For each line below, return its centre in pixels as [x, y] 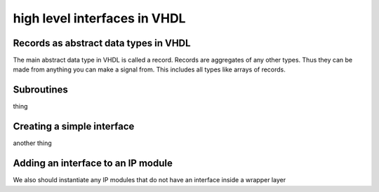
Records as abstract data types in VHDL [102, 43]
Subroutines [40, 90]
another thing [32, 143]
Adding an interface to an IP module [93, 164]
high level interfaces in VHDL [99, 18]
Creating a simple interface [74, 126]
